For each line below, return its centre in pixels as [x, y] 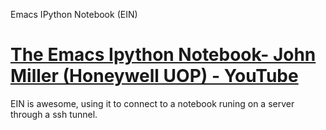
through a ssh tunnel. [54, 114]
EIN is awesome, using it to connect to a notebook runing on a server [152, 103]
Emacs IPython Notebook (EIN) [74, 14]
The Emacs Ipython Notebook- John [163, 55]
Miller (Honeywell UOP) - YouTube [154, 76]
